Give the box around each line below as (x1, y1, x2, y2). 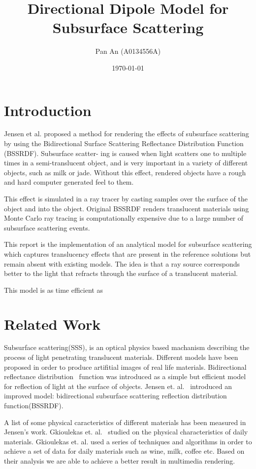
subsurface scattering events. (4, 222, 90, 233)
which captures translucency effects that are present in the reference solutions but (4, 248, 251, 259)
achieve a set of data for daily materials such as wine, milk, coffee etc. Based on (4, 446, 245, 456)
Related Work (4, 313, 101, 334)
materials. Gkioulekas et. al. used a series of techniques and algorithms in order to (4, 436, 252, 446)
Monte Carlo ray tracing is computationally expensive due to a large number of (4, 213, 244, 223)
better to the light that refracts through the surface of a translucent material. (4, 268, 238, 278)
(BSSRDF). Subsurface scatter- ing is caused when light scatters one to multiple (4, 148, 247, 158)
